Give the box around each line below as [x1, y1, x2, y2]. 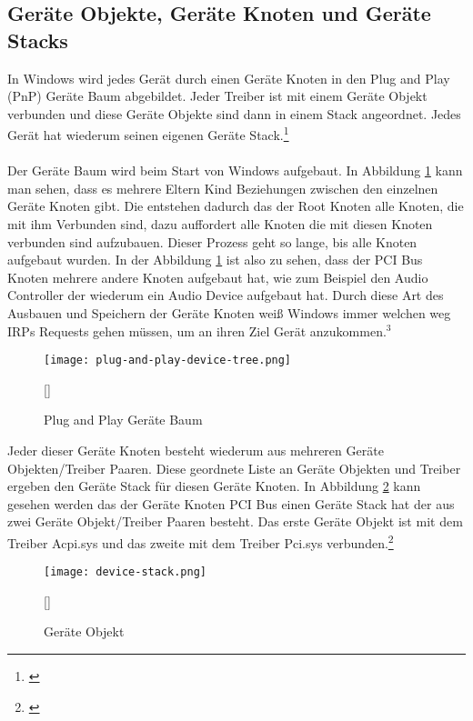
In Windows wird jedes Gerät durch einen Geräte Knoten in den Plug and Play [7, 68, 450, 87]
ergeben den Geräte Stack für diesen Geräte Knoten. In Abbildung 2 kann [7, 476, 421, 496]
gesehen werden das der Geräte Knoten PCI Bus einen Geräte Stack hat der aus [7, 494, 455, 513]
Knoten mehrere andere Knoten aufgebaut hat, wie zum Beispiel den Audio [7, 267, 428, 286]
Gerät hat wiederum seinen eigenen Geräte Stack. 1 [7, 123, 289, 145]
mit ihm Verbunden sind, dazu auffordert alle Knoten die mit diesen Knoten [7, 215, 433, 233]
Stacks [7, 25, 68, 54]
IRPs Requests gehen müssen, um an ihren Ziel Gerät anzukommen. [7, 321, 387, 340]
